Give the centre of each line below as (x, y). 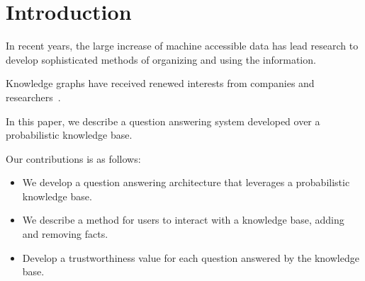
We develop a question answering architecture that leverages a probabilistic (186, 182)
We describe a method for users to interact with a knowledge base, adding (183, 220)
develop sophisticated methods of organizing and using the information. (161, 59)
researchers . (33, 97)
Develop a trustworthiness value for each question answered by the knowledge (191, 257)
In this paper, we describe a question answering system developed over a (163, 121)
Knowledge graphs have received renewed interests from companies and (160, 83)
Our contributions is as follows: (73, 158)
